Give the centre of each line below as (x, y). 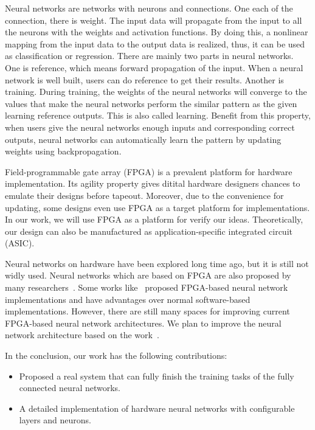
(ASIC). (20, 243)
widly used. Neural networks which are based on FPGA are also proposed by (148, 275)
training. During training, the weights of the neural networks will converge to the (156, 92)
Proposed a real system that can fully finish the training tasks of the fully (157, 376)
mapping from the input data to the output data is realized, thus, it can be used (155, 43)
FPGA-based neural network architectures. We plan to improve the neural (143, 323)
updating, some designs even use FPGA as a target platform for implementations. (157, 207)
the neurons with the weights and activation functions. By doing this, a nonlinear (157, 32)
